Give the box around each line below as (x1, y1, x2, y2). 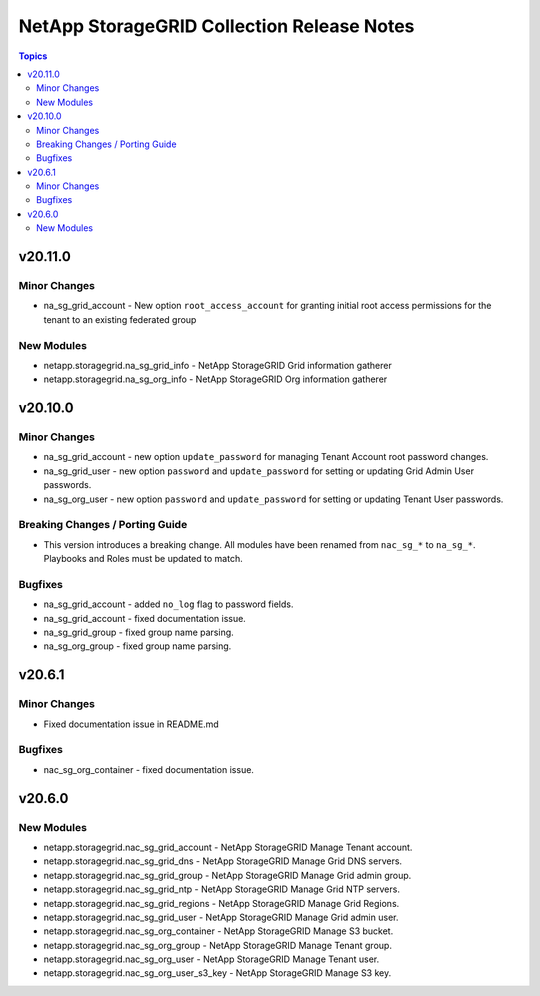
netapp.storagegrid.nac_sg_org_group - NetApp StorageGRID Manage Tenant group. (43, 939, 392, 951)
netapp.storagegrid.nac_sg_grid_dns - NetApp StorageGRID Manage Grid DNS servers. (43, 855, 403, 867)
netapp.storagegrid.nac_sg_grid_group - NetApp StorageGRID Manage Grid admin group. (43, 869, 412, 881)
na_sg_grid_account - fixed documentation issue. (43, 612, 247, 624)
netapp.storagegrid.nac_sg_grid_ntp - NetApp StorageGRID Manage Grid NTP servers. (43, 883, 400, 895)
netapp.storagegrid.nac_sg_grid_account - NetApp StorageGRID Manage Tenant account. (43, 841, 413, 853)
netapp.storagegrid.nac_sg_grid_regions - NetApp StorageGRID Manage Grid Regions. (43, 897, 400, 909)
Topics (18, 50, 48, 62)
